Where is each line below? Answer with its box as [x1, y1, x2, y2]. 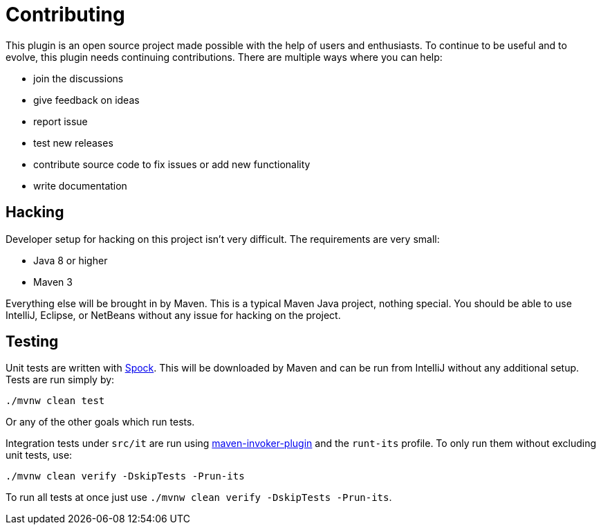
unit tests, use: [6, 449, 73, 462]
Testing [6, 333, 59, 351]
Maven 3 [33, 275, 73, 288]
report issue [33, 115, 88, 127]
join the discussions [33, 72, 124, 84]
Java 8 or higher [33, 254, 108, 266]
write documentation [33, 179, 127, 192]
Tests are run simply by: [6, 374, 115, 386]
